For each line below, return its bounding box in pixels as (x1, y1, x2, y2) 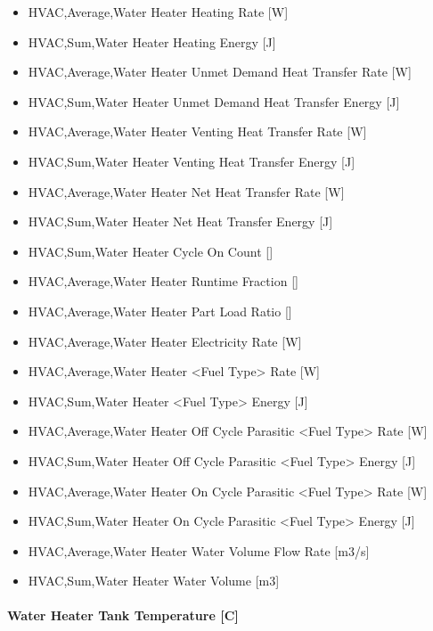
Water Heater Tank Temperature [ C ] (7, 606, 239, 625)
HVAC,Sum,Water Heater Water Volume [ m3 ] (28, 571, 280, 590)
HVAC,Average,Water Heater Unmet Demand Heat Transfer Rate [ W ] (28, 62, 412, 81)
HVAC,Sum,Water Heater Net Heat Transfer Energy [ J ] (28, 212, 333, 231)
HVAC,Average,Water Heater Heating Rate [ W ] (28, 3, 289, 20)
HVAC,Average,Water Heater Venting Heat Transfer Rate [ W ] (28, 122, 367, 141)
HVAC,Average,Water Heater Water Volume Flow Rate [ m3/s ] (28, 541, 370, 560)
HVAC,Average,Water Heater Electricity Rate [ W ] (28, 332, 302, 350)
